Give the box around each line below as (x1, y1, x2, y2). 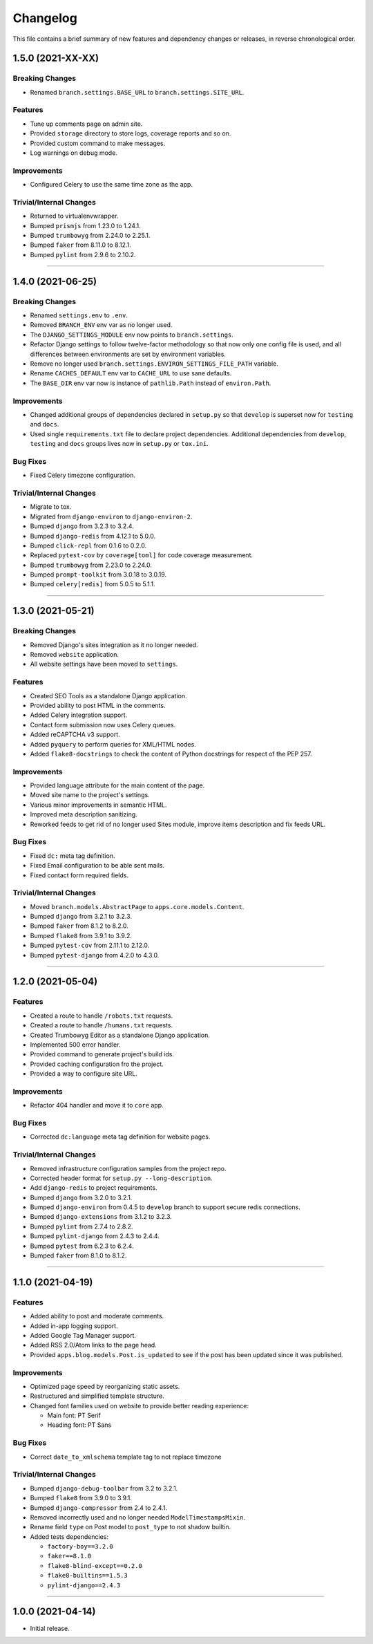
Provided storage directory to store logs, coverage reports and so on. (30, 129, 231, 138)
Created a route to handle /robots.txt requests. (30, 1011, 173, 1020)
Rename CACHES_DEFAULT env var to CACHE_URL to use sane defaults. (30, 369, 232, 377)
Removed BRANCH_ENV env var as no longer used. (30, 321, 173, 329)
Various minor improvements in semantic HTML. (30, 801, 167, 809)
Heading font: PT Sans (47, 1421, 112, 1429)
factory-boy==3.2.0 (47, 1542, 113, 1551)
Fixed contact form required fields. (30, 871, 129, 879)
